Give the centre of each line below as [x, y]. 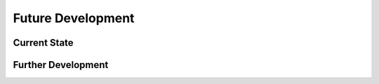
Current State [43, 43]
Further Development [61, 65]
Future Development [74, 18]
